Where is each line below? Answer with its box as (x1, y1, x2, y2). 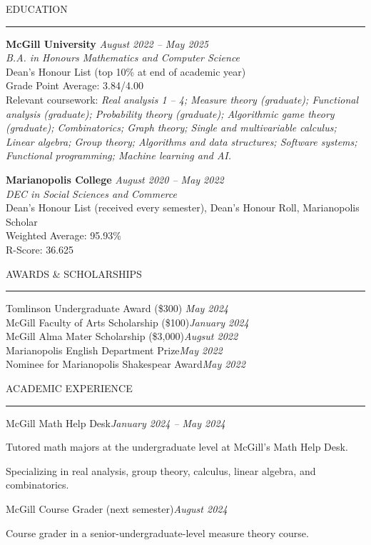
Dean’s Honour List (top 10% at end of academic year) (6, 64, 246, 79)
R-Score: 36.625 (6, 241, 74, 256)
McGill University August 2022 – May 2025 (6, 36, 209, 51)
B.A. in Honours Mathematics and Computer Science (6, 50, 240, 65)
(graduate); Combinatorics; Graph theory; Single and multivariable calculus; (6, 120, 337, 135)
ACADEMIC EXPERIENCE (6, 381, 133, 396)
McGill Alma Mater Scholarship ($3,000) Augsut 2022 (6, 329, 238, 344)
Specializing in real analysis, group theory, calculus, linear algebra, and (6, 463, 316, 478)
